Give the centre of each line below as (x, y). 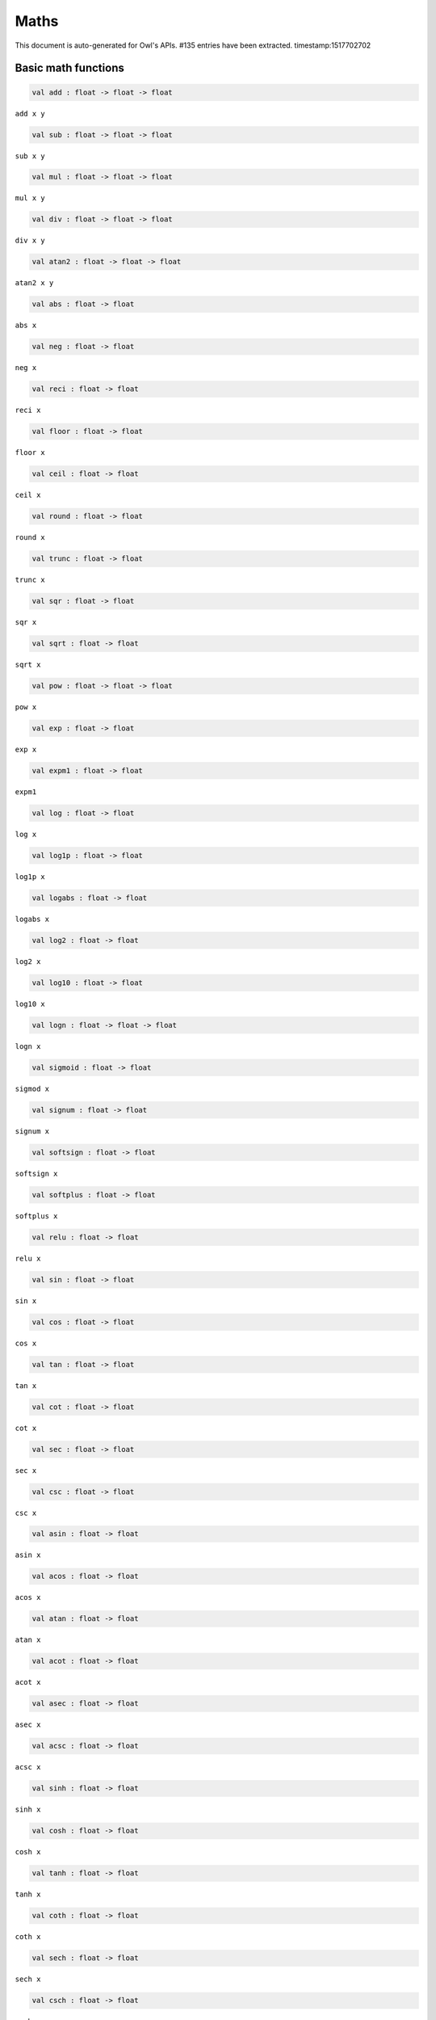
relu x (28, 1258)
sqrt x (28, 665)
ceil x (28, 495)
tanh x (28, 1894)
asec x (28, 1725)
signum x (32, 1131)
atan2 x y (34, 283)
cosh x (28, 1852)
